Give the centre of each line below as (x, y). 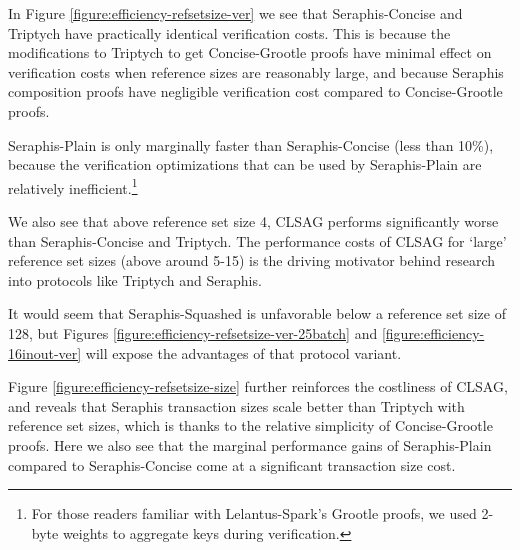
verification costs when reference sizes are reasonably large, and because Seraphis (256, 71)
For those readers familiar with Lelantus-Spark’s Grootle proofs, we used (254, 513)
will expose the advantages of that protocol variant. (243, 352)
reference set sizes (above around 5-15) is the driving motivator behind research (252, 260)
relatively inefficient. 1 (73, 186)
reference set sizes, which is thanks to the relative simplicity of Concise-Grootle (250, 425)
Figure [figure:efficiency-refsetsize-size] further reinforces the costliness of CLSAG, (258, 386)
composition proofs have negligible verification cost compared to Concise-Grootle (255, 91)
